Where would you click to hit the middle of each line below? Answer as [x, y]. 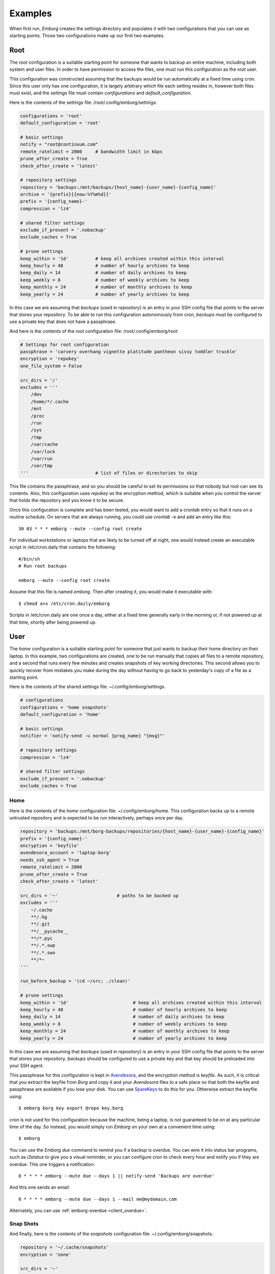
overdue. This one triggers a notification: [52, 1164]
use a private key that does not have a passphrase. [63, 322]
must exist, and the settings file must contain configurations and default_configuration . [101, 93]
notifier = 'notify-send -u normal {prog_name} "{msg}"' [93, 736]
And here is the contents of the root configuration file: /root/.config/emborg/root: [94, 331]
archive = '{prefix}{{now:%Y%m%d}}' [66, 194]
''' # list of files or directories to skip [109, 473]
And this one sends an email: [40, 1187]
